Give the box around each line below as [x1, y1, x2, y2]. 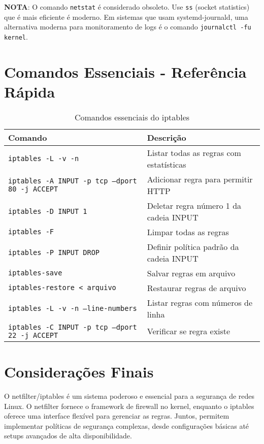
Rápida [4, 81, 55, 102]
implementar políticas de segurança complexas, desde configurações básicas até [4, 420, 249, 431]
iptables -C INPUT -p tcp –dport [8, 323, 137, 331]
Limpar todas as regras [147, 226, 229, 238]
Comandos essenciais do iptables [74, 111, 190, 123]
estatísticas [147, 158, 186, 170]
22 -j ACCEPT [8, 331, 58, 339]
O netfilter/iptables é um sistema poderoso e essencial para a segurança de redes [4, 391, 255, 401]
